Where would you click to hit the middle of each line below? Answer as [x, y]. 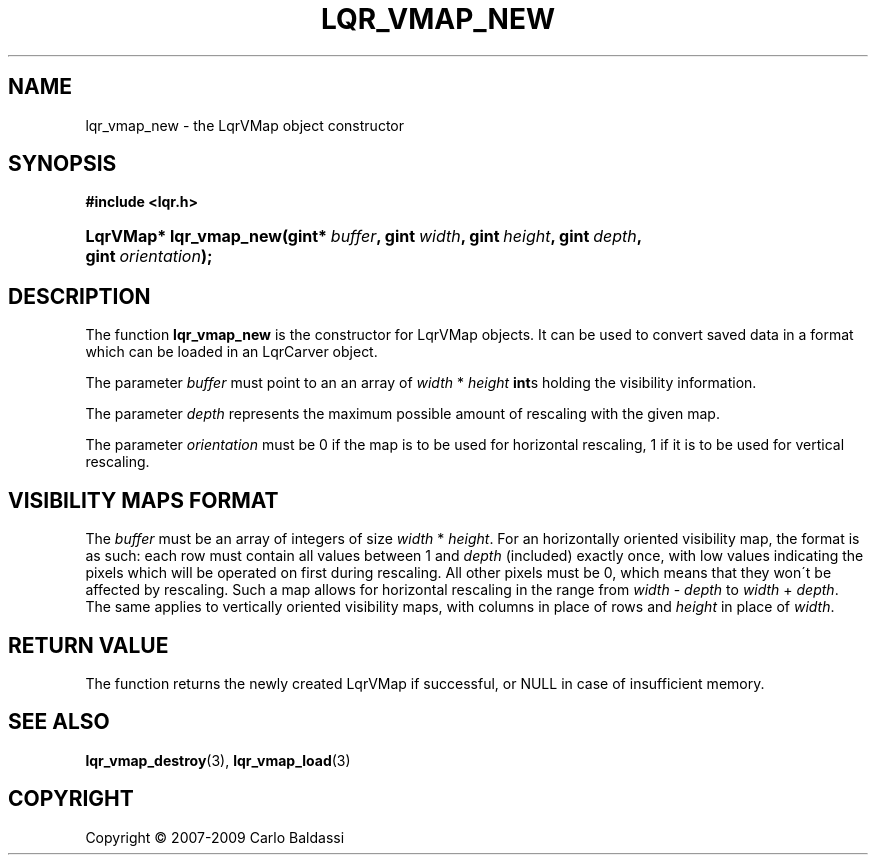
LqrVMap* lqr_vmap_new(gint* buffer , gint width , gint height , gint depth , [363, 236]
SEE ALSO [59, 722]
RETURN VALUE [88, 645]
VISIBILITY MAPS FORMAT [143, 500]
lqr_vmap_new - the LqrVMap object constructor [244, 125]
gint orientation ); [149, 256]
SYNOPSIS [62, 164]
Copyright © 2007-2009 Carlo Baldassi [215, 837]
